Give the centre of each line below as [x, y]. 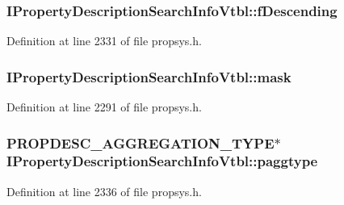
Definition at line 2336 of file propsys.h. [104, 191]
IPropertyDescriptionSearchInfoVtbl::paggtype [162, 161]
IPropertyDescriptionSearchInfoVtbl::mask [149, 76]
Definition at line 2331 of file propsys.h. [104, 41]
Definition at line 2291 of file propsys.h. [104, 107]
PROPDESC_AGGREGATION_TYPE [141, 142]
